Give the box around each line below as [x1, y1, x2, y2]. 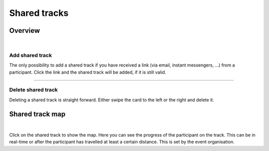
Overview [9, 26, 40, 35]
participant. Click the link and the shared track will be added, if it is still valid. [9, 69, 166, 75]
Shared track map [9, 110, 66, 118]
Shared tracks [9, 7, 69, 18]
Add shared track [9, 52, 52, 59]
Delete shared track [9, 86, 58, 93]
